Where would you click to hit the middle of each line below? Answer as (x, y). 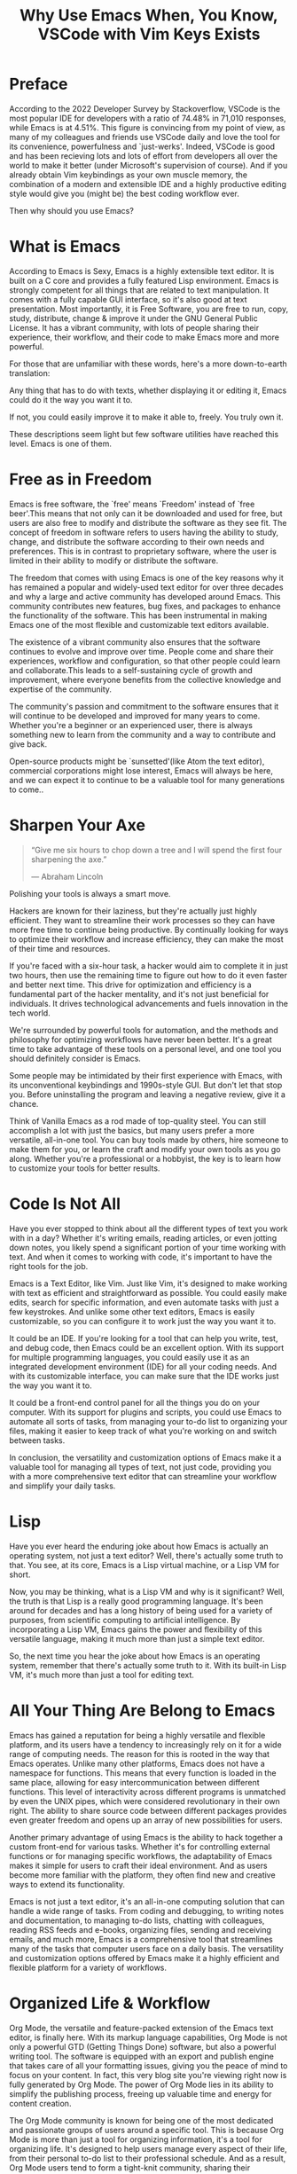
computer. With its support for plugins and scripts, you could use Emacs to (145, 1412)
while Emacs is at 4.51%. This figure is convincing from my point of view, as (147, 127)
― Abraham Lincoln (67, 876)
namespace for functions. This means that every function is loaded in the (143, 1773)
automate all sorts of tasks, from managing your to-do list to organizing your (148, 1421)
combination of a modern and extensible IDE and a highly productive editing (148, 184)
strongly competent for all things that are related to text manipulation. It (139, 290)
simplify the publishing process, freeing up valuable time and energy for (141, 2093)
